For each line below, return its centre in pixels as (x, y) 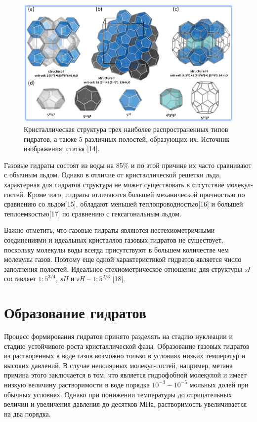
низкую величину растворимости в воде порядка (77, 384)
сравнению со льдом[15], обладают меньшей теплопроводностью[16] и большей (124, 204)
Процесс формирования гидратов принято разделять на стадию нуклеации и (118, 336)
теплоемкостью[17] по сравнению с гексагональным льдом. (93, 213)
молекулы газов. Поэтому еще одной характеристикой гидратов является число (123, 259)
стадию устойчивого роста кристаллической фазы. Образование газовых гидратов (127, 346)
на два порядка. (27, 413)
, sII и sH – (73, 278)
